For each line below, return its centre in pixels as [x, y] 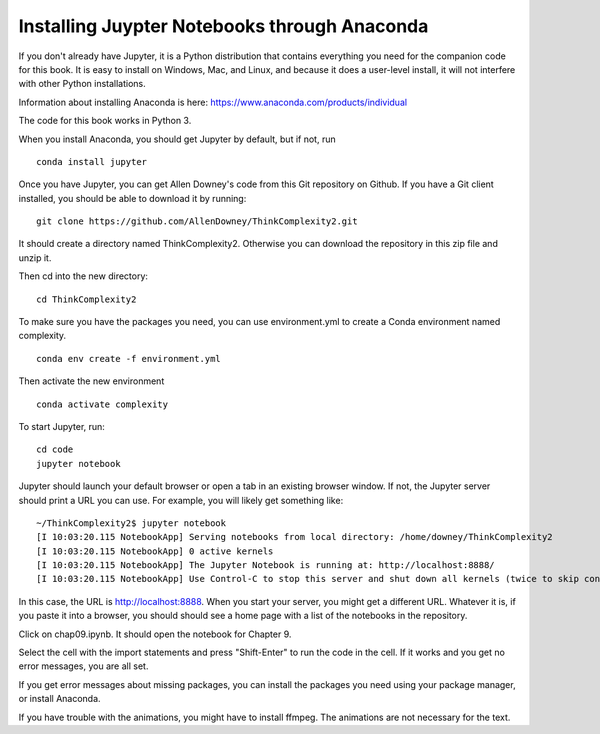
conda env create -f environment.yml [129, 358]
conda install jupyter [92, 161]
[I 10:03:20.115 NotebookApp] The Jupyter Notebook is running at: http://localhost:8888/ [265, 565]
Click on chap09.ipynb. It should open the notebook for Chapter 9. [155, 634]
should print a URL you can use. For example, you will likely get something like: [181, 500]
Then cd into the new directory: [83, 276]
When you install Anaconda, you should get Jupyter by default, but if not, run [177, 139]
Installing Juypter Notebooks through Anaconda [223, 26]
